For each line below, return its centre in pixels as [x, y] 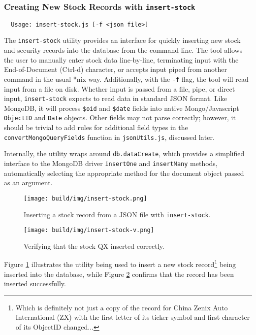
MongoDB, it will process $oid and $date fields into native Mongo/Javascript [122, 108]
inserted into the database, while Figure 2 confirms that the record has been [119, 274]
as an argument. [28, 183]
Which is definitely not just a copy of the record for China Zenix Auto [122, 307]
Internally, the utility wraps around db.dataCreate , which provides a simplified [124, 153]
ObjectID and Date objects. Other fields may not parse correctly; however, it [120, 117]
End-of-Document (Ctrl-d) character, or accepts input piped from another [116, 69]
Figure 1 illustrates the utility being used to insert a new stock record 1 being [120, 264]
